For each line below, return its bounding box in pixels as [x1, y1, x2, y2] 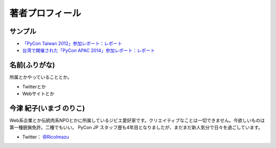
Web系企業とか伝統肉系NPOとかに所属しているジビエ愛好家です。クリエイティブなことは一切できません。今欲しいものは [9, 117, 265, 124]
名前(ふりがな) [9, 61, 55, 70]
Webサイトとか [22, 91, 55, 97]
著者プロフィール [9, 8, 81, 19]
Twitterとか [22, 83, 46, 90]
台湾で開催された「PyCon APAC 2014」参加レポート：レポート [22, 47, 155, 53]
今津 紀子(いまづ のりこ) [9, 104, 85, 112]
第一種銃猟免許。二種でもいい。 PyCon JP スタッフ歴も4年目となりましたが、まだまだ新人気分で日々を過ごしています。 [9, 125, 263, 131]
